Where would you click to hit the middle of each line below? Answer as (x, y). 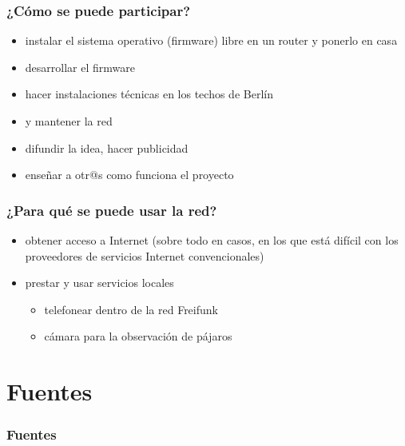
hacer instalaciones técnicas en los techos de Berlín (149, 94)
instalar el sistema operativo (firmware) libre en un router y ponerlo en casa (211, 40)
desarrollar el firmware (80, 67)
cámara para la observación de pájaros (138, 336)
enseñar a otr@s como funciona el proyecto (129, 175)
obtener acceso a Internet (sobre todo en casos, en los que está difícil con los (212, 240)
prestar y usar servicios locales (99, 283)
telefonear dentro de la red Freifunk (131, 309)
